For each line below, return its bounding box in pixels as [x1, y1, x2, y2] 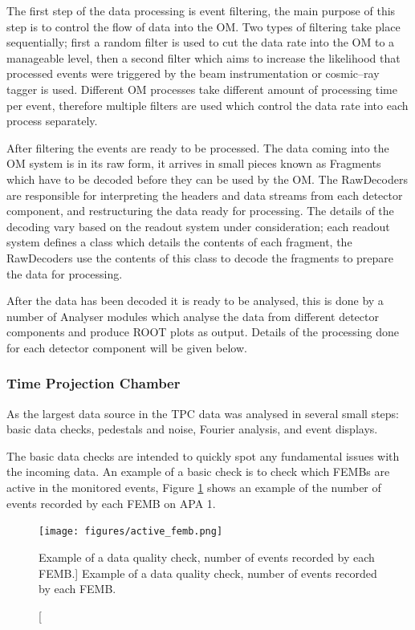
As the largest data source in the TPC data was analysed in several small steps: [6, 404, 399, 421]
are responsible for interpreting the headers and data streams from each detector [6, 186, 403, 203]
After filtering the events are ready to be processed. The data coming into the [6, 139, 389, 156]
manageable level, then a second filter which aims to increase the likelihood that [6, 49, 401, 66]
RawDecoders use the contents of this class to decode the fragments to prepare [6, 249, 394, 266]
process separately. [6, 112, 98, 129]
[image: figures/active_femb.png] [39, 526, 223, 538]
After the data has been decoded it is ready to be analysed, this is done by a [6, 292, 384, 309]
